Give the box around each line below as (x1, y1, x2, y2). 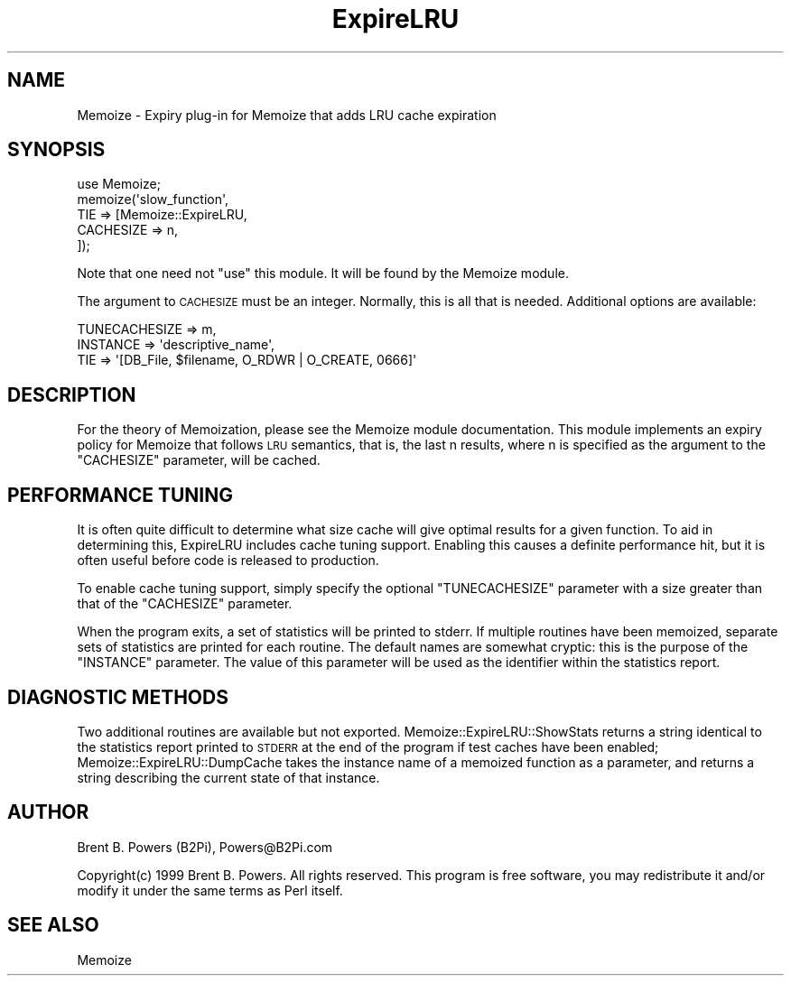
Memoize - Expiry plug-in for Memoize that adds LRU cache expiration (77, 107, 497, 123)
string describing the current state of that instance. (77, 769, 380, 785)
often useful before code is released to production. (77, 552, 379, 569)
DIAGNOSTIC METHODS (7, 685, 228, 709)
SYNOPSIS (7, 138, 106, 162)
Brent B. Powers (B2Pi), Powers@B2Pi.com (77, 839, 333, 855)
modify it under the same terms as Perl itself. (77, 882, 343, 898)
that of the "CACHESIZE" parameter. (77, 596, 293, 612)
